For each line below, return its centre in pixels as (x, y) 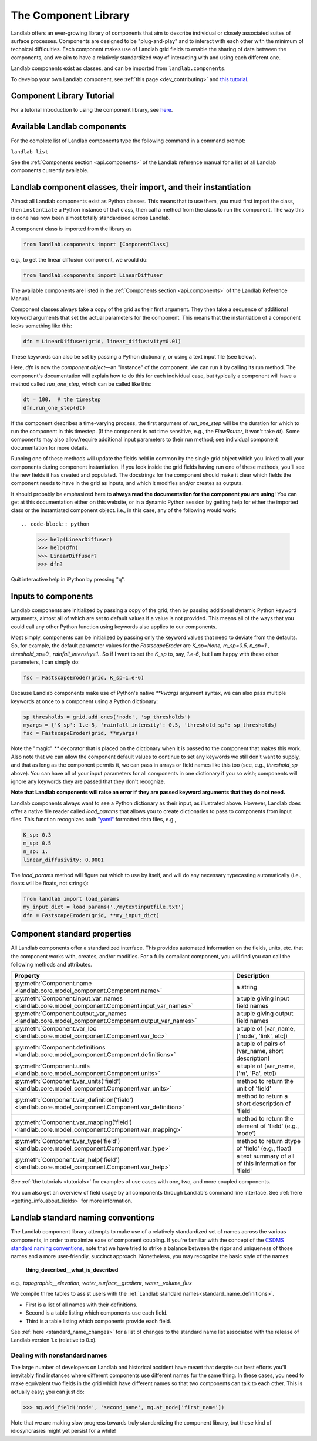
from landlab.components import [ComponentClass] (96, 244)
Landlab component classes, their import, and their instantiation (131, 187)
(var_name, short (260, 1051)
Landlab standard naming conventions (83, 1218)
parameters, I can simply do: (45, 662)
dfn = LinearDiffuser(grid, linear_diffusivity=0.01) (102, 342)
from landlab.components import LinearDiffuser (93, 275)
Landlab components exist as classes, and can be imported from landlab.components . (118, 68)
